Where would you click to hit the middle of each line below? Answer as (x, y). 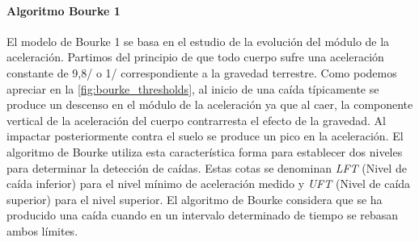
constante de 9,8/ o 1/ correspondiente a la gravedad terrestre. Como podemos (202, 72)
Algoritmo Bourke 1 (63, 10)
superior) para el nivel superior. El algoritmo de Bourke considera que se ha (195, 199)
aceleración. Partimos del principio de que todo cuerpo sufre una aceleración (195, 57)
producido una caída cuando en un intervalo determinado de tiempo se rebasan (203, 215)
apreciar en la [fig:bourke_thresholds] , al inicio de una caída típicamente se (193, 88)
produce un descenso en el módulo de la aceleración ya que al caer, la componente (210, 104)
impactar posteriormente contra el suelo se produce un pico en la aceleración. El (205, 136)
